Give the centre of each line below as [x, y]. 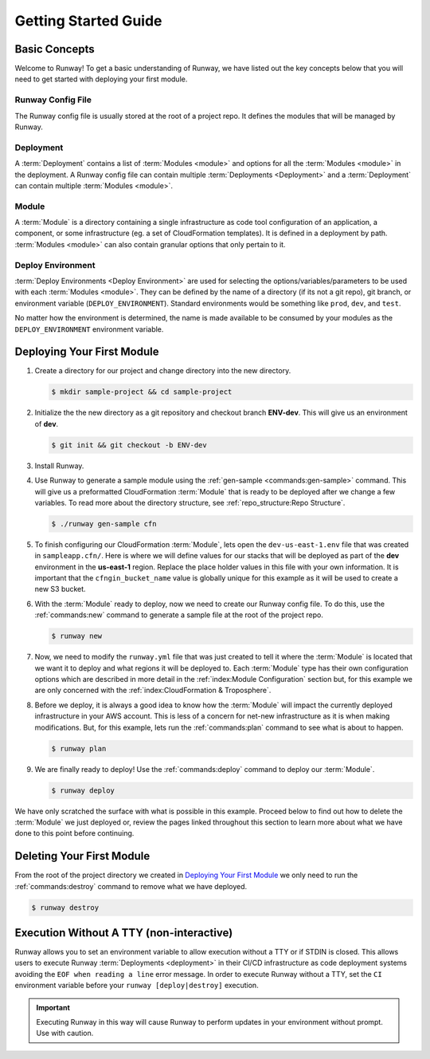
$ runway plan [79, 748]
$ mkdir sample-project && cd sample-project [142, 392]
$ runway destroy [65, 907]
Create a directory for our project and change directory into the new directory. [163, 371]
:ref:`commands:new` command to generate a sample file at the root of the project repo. [179, 615]
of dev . [47, 423]
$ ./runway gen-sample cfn [104, 524]
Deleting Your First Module [82, 856]
